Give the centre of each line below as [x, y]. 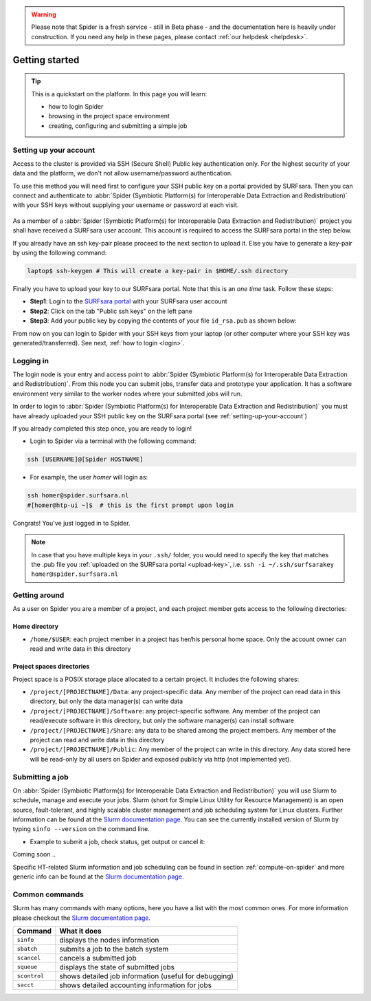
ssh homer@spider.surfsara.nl [78, 496]
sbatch [27, 949]
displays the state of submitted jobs [117, 967]
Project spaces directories [51, 667]
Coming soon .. [34, 854]
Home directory [35, 627]
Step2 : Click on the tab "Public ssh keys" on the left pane [111, 311]
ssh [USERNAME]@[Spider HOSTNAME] [85, 460]
